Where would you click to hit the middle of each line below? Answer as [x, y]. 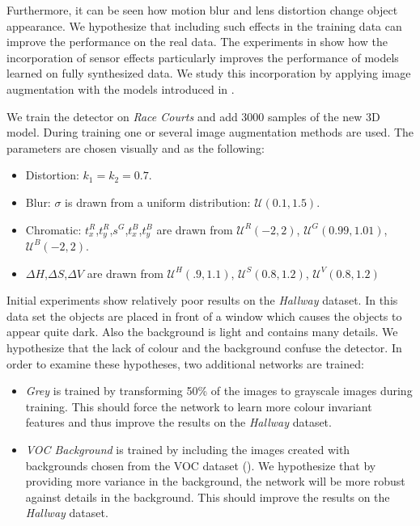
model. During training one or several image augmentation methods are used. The [210, 132]
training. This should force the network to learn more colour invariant [199, 406]
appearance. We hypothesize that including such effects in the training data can [204, 25]
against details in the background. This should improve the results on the [208, 497]
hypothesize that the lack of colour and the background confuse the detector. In [204, 347]
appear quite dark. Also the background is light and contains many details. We [202, 332]
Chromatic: [53, 229]
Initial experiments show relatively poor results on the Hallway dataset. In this [202, 300]
